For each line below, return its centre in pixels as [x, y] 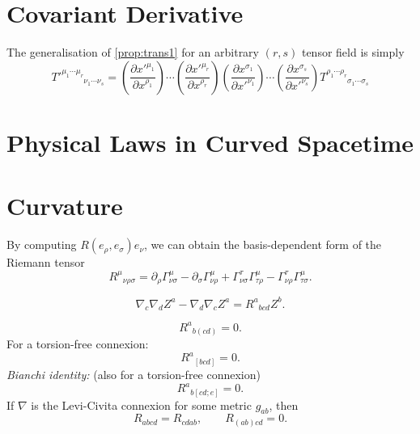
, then [284, 405]
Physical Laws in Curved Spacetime [210, 142]
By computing [42, 244]
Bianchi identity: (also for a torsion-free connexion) [134, 374]
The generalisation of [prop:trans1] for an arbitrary [133, 52]
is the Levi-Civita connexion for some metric [141, 405]
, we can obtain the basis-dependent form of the [263, 244]
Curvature [65, 206]
